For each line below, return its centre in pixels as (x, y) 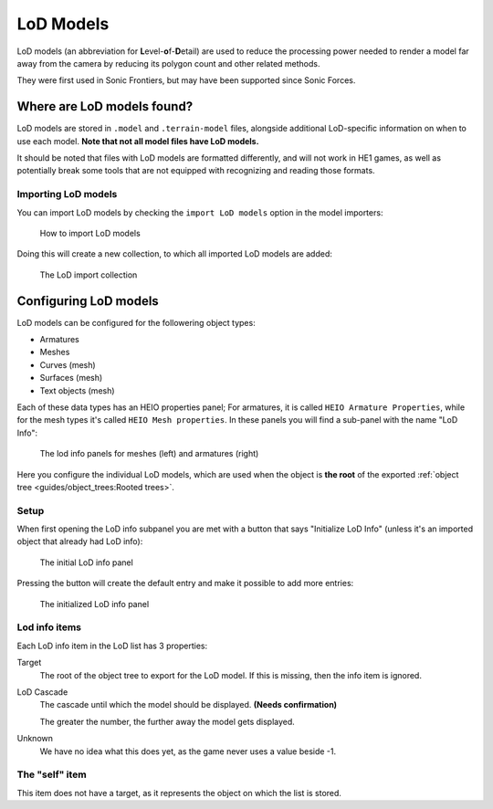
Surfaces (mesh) (71, 378)
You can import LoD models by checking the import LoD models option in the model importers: (200, 212)
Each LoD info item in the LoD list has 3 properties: (112, 646)
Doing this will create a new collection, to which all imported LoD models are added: (175, 254)
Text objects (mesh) (77, 390)
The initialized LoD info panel (94, 604)
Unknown (35, 739)
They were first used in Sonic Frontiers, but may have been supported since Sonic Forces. (186, 80)
